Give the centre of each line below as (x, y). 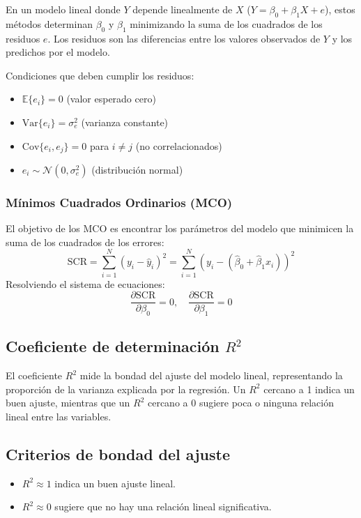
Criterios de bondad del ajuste (118, 454)
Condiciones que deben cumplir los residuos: (100, 75)
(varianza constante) (125, 122)
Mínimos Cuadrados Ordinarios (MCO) (119, 202)
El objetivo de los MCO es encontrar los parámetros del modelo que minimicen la (180, 228)
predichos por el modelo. (58, 52)
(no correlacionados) (179, 145)
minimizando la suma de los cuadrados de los (226, 23)
